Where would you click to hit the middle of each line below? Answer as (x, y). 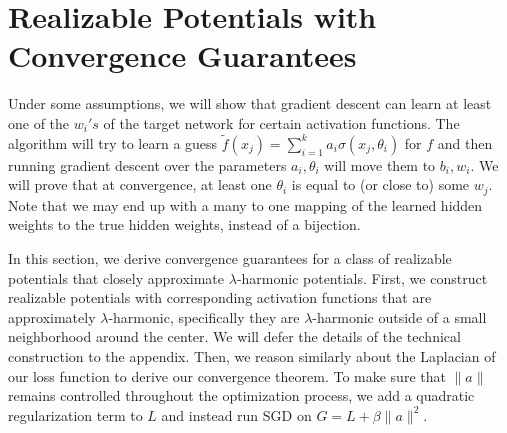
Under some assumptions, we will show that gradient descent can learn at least (250, 103)
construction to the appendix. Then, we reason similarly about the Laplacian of (252, 355)
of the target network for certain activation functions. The (281, 122)
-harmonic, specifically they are (204, 316)
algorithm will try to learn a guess (113, 142)
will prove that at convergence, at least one (140, 184)
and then (465, 142)
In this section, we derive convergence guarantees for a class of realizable (230, 257)
